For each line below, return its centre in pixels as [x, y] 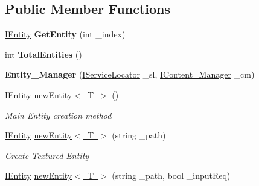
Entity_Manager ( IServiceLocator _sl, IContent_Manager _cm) [130, 74]
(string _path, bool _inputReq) [171, 175]
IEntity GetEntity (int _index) [65, 34]
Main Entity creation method [58, 115]
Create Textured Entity [47, 155]
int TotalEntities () [43, 54]
